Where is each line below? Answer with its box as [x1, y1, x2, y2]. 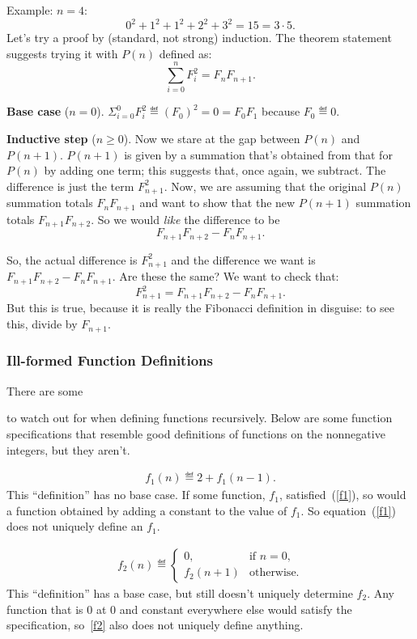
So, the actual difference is [6, 251, 138, 268]
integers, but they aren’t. [6, 441, 130, 458]
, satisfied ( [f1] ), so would [279, 486, 406, 503]
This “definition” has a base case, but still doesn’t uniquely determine [6, 584, 353, 601]
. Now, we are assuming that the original [164, 177, 367, 194]
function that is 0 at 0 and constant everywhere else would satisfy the [6, 600, 352, 617]
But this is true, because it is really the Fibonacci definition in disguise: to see [6, 299, 394, 316]
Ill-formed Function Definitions [6, 350, 213, 370]
